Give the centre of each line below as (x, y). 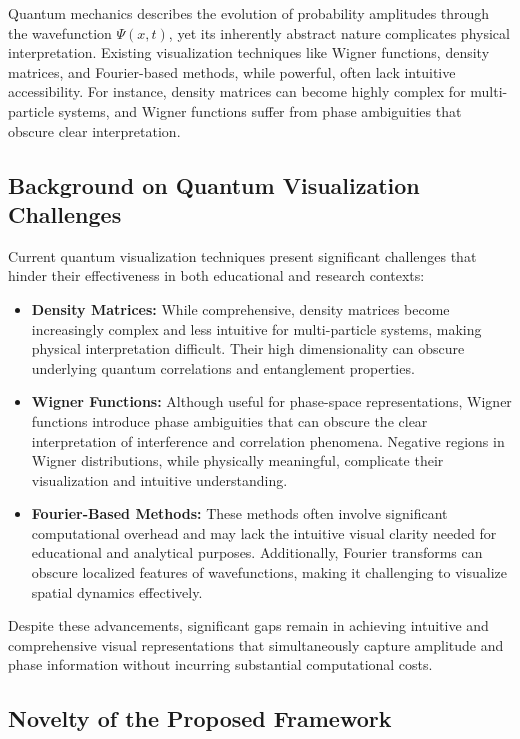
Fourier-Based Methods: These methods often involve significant (239, 513)
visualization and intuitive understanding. (159, 479)
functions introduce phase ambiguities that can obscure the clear (229, 420)
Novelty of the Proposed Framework (200, 718)
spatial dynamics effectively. (117, 591)
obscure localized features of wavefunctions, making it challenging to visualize (269, 572)
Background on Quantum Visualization (214, 184)
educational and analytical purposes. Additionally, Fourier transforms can (257, 552)
